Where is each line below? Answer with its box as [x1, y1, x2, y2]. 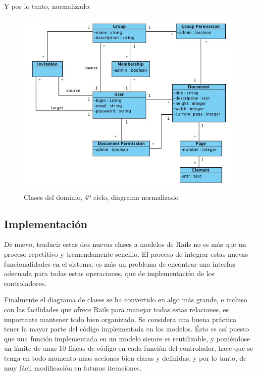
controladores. [4, 278, 47, 288]
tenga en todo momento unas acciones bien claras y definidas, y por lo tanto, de [4, 352, 247, 363]
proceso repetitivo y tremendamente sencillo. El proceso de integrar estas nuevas [4, 249, 248, 259]
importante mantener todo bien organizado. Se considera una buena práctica [4, 314, 237, 324]
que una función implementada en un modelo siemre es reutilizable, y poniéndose [4, 333, 250, 343]
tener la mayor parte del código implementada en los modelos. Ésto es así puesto [4, 324, 249, 334]
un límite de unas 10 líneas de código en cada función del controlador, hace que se [4, 343, 253, 353]
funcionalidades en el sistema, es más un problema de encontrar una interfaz [4, 258, 236, 269]
